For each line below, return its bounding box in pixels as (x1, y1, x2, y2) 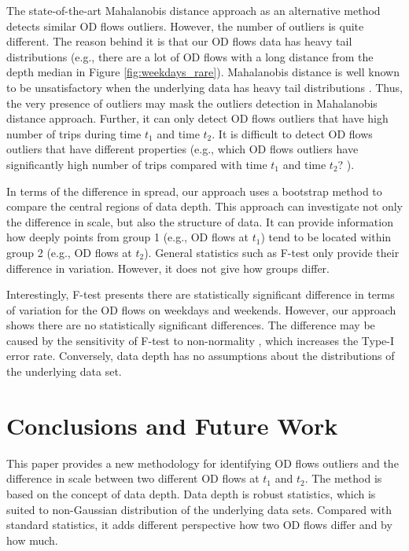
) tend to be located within (260, 229, 392, 245)
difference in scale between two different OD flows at (6, 470, 260, 487)
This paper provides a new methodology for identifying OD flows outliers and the (6, 454, 399, 471)
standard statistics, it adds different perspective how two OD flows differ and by (6, 516, 392, 533)
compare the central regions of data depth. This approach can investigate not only (6, 198, 403, 215)
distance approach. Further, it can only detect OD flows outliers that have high (6, 110, 389, 127)
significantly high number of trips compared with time (6, 156, 267, 172)
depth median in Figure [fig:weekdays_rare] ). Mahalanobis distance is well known (6, 64, 400, 80)
